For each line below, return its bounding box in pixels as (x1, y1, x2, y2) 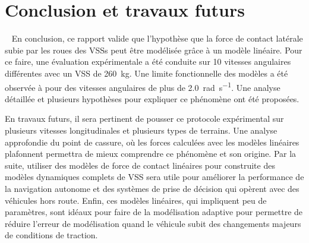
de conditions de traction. (5, 229, 98, 241)
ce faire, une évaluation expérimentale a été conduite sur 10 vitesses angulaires (5, 55, 291, 68)
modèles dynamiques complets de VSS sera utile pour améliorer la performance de (5, 171, 304, 183)
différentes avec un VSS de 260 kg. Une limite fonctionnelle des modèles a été (5, 67, 288, 79)
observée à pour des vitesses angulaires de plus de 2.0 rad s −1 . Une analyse (5, 79, 280, 93)
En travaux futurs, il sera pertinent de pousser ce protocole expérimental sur (5, 112, 284, 125)
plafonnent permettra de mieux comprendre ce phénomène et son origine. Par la (5, 147, 297, 160)
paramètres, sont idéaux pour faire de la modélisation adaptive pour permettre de (5, 206, 303, 218)
